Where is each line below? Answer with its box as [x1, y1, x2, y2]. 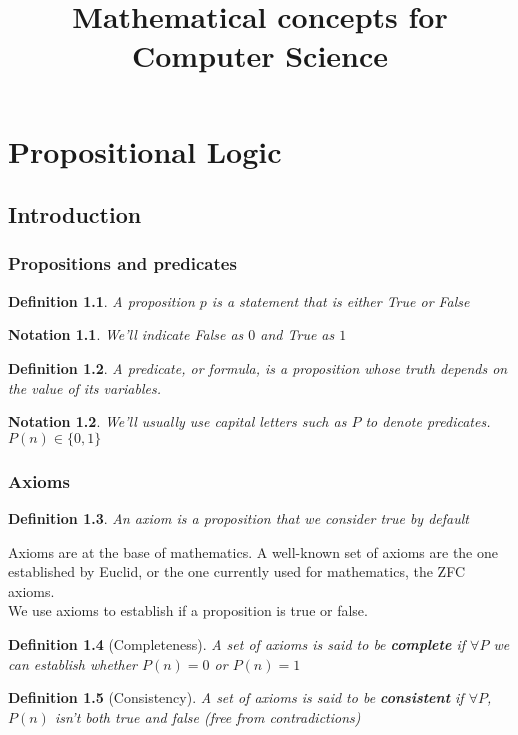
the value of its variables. [8, 377, 161, 398]
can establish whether [8, 653, 137, 674]
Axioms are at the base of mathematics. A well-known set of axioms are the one [8, 541, 498, 562]
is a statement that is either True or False [211, 290, 470, 311]
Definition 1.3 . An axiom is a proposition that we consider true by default [8, 507, 469, 528]
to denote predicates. [365, 411, 491, 432]
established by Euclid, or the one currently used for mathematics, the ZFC [8, 561, 466, 582]
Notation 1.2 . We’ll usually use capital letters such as [8, 411, 347, 432]
